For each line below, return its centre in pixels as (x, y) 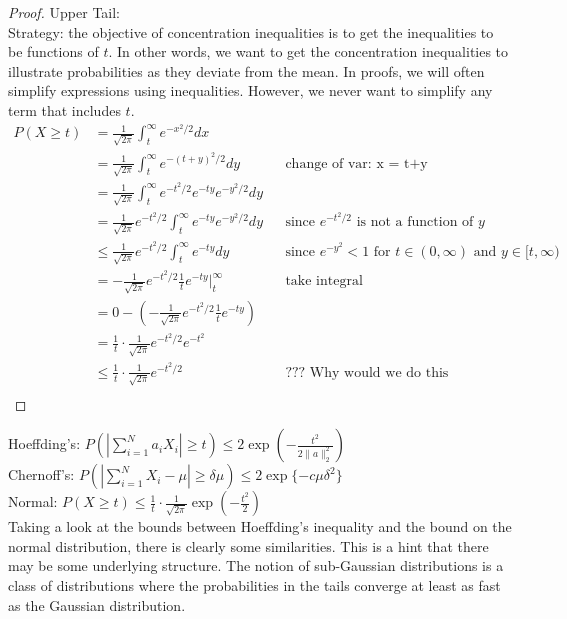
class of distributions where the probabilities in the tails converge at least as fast (254, 584)
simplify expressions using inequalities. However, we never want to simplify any (250, 90)
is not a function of (415, 222)
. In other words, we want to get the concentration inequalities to (308, 51)
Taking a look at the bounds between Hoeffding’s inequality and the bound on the (260, 526)
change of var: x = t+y (356, 163)
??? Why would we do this (367, 372)
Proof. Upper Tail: (64, 12)
